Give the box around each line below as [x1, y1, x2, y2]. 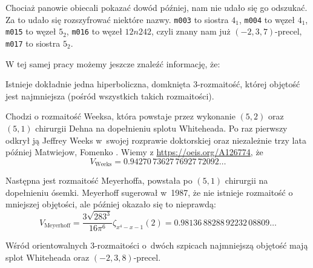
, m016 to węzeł [66, 25, 122, 38]
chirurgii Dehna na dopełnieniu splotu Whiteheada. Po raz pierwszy [35, 121, 288, 134]
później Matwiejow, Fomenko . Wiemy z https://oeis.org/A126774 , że [5, 146, 263, 158]
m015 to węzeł [5, 25, 56, 38]
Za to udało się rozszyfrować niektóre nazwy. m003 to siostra [5, 13, 229, 25]
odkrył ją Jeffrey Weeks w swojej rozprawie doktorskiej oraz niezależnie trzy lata [5, 133, 306, 146]
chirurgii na [225, 174, 268, 187]
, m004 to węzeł [239, 13, 295, 25]
